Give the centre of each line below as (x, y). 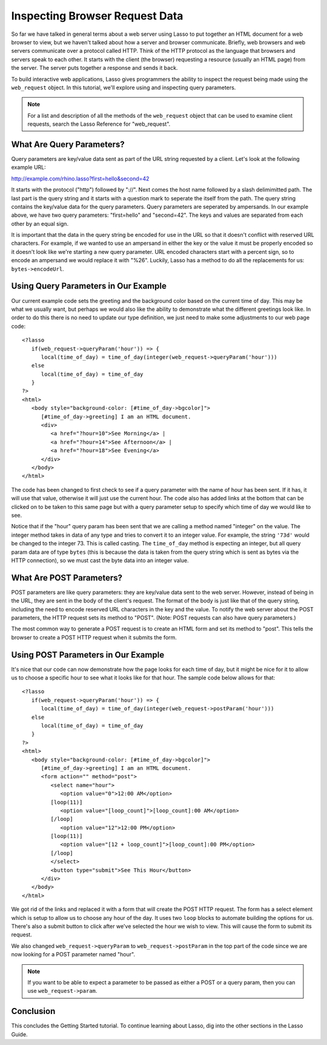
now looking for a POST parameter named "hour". (73, 955)
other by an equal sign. (40, 223)
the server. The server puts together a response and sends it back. (94, 68)
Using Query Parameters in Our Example (89, 286)
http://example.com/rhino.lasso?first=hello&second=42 (80, 179)
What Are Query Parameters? (68, 144)
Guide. (19, 1034)
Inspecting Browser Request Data (97, 16)
